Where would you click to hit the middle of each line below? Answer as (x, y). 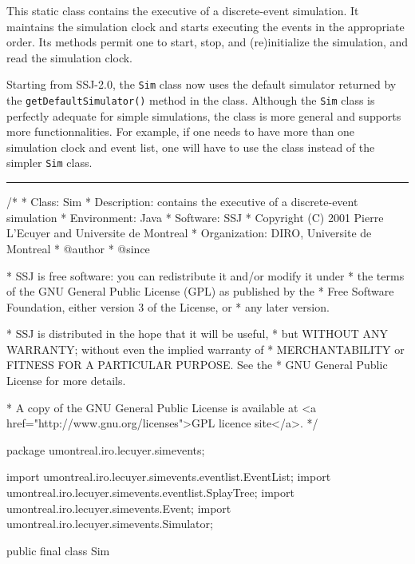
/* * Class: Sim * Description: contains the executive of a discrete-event (182, 202)
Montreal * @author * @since (78, 248)
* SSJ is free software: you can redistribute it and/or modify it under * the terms (206, 275)
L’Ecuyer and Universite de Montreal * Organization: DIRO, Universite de (189, 233)
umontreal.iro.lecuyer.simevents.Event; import (119, 508)
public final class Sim (58, 550)
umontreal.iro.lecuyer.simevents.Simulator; (110, 524)
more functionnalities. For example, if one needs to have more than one (181, 131)
